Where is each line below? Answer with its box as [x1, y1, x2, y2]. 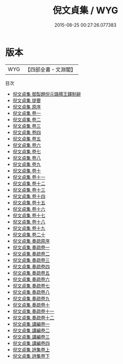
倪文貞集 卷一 [12, 110, 41, 116]
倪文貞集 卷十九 [12, 225, 46, 231]
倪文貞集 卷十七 [12, 212, 46, 218]
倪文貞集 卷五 [12, 135, 41, 142]
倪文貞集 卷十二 [12, 180, 46, 187]
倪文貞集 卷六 [12, 142, 41, 148]
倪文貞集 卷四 [12, 129, 41, 135]
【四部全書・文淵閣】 [25, 66, 76, 73]
